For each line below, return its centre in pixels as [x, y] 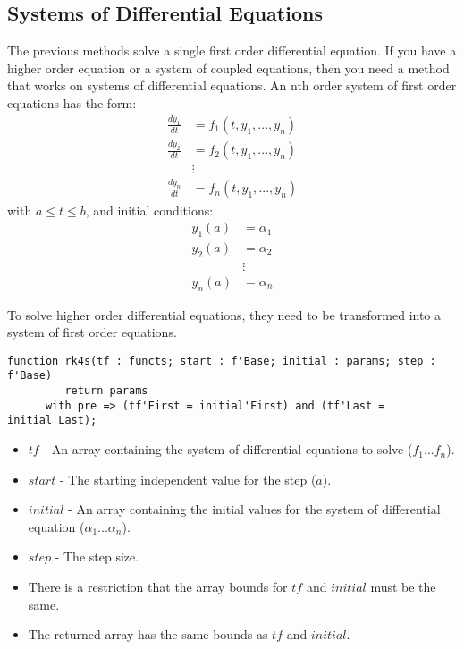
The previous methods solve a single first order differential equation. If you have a [232, 51]
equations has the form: [72, 102]
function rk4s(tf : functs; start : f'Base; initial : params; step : [222, 361]
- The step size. [97, 556]
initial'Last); [52, 421]
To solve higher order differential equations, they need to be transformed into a [224, 314]
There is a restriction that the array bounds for [158, 587]
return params [106, 391]
